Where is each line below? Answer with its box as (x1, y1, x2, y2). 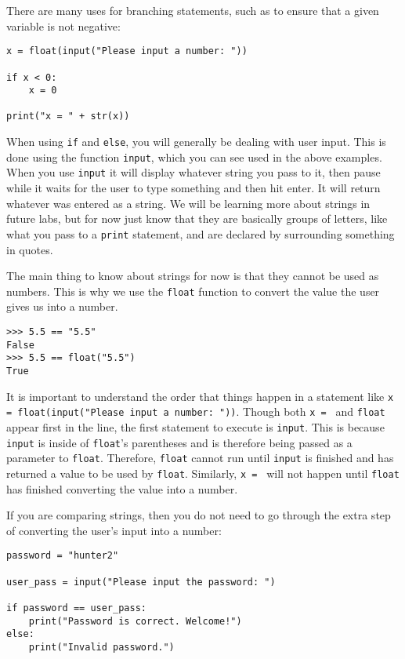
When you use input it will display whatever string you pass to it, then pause (6, 164, 381, 180)
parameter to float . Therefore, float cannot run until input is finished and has (6, 450, 394, 466)
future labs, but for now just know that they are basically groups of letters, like (6, 210, 388, 227)
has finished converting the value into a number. (6, 480, 238, 497)
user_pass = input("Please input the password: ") (6, 576, 276, 588)
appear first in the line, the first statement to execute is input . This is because (6, 418, 385, 435)
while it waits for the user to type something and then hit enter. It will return (6, 180, 381, 196)
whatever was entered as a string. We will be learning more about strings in (6, 195, 371, 211)
